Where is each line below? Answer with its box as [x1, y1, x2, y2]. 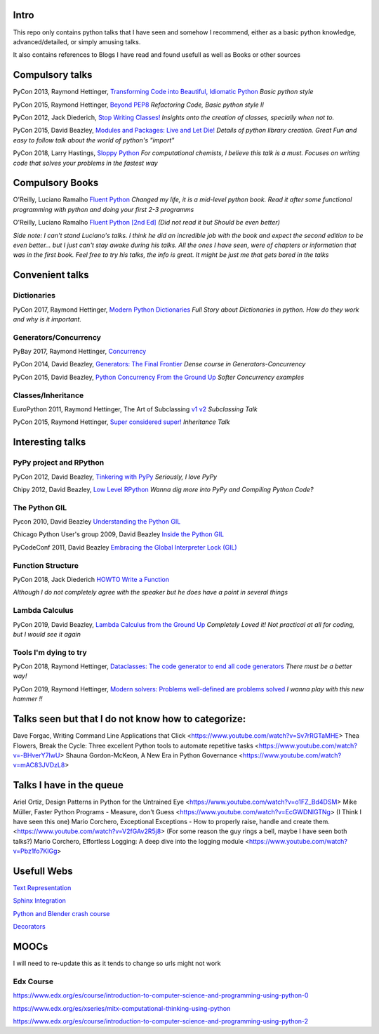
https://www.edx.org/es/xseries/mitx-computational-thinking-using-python [13, 1004, 231, 1012]
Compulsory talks [13, 69, 93, 81]
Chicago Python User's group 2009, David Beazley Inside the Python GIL [13, 530, 225, 538]
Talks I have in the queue [13, 779, 124, 791]
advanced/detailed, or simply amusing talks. [13, 37, 141, 46]
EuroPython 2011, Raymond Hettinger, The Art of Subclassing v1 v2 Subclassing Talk [13, 405, 258, 413]
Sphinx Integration [13, 896, 67, 905]
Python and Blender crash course [13, 909, 110, 917]
